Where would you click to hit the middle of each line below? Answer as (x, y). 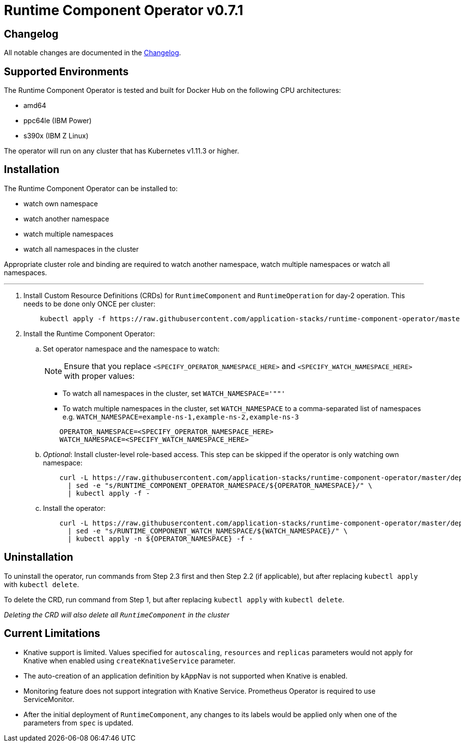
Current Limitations (52, 634)
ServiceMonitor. (49, 699)
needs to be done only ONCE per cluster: (89, 304)
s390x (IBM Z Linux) (56, 136)
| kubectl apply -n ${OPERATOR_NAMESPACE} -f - (160, 538)
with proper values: (99, 376)
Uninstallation (39, 557)
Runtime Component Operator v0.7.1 (124, 10)
